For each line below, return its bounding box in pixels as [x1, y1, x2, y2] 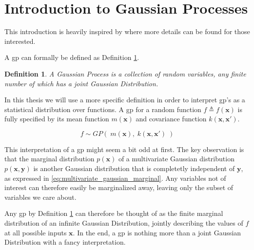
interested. [4, 36, 36, 46]
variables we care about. [4, 192, 77, 202]
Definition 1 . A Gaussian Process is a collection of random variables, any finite [4, 68, 246, 78]
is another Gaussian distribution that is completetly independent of [33, 163, 235, 173]
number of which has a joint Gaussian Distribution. [4, 78, 158, 88]
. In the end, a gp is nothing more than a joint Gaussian [73, 227, 241, 237]
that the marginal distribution [4, 154, 95, 164]
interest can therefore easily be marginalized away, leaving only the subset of [4, 182, 234, 192]
